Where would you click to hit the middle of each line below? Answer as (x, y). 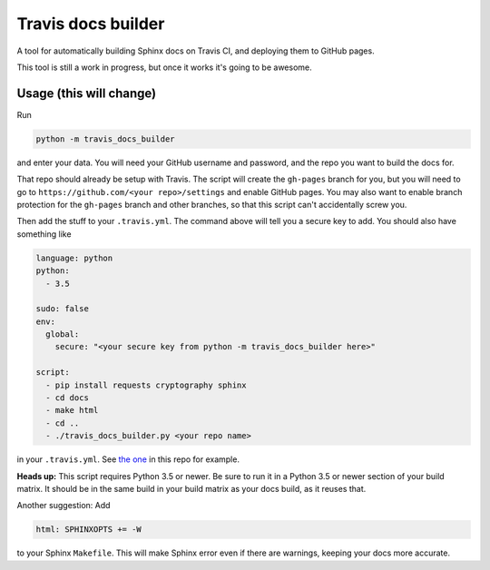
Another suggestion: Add (64, 506)
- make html (72, 410)
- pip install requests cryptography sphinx (146, 385)
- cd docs (68, 398)
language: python (74, 258)
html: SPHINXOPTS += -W (89, 530)
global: (63, 334)
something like (44, 234)
